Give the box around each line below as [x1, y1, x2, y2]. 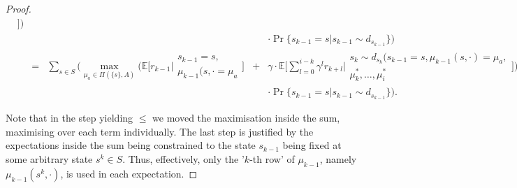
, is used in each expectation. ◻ [60, 166, 198, 180]
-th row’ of [249, 152, 295, 166]
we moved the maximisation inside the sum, [152, 110, 340, 125]
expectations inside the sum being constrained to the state [6, 138, 256, 152]
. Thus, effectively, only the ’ [122, 152, 245, 166]
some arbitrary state [6, 152, 93, 166]
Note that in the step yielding [6, 110, 133, 125]
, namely [319, 152, 357, 166]
